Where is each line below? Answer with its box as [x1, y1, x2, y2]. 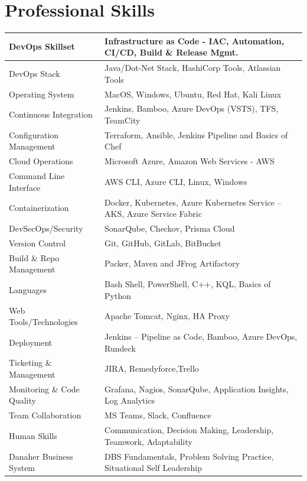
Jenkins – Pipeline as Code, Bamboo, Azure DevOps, [104, 330, 298, 342]
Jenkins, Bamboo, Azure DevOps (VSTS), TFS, [104, 102, 279, 115]
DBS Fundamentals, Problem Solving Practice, [104, 450, 274, 462]
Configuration [9, 128, 59, 141]
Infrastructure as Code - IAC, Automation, [104, 34, 285, 47]
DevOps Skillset [9, 40, 75, 53]
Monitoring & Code [9, 382, 80, 395]
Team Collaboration [9, 409, 81, 421]
